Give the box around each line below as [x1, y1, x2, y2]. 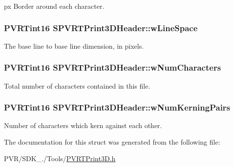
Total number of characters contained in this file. [4, 80, 150, 91]
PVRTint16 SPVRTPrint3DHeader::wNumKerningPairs [4, 101, 231, 113]
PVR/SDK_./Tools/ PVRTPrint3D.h [4, 153, 116, 163]
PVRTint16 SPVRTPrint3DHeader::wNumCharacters [4, 61, 221, 74]
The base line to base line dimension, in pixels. [4, 40, 144, 51]
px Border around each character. [4, 1, 105, 11]
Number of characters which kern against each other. [4, 120, 162, 130]
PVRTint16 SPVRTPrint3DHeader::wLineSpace [4, 21, 198, 34]
